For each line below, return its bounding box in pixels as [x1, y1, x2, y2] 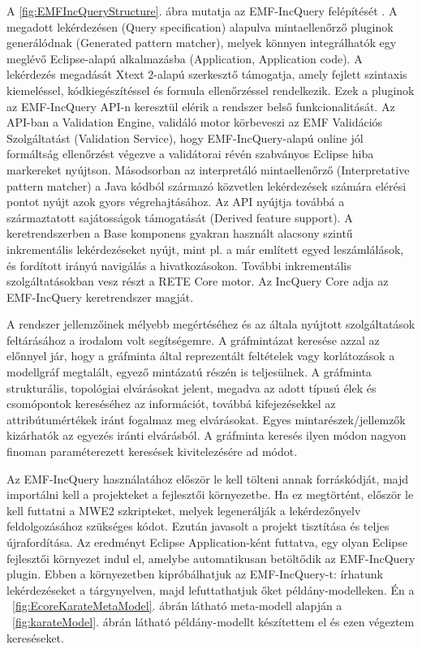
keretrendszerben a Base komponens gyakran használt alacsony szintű [6, 225, 353, 242]
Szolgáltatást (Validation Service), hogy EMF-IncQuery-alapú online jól [6, 129, 364, 146]
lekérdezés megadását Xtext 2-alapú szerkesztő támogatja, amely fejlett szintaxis [6, 66, 407, 83]
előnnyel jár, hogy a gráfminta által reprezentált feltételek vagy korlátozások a [6, 347, 395, 364]
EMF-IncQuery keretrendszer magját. [6, 288, 194, 305]
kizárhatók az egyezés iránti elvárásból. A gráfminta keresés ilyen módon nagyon [6, 427, 407, 444]
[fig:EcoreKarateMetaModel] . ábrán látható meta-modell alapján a [12, 597, 342, 614]
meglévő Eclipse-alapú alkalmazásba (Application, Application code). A [6, 49, 363, 67]
